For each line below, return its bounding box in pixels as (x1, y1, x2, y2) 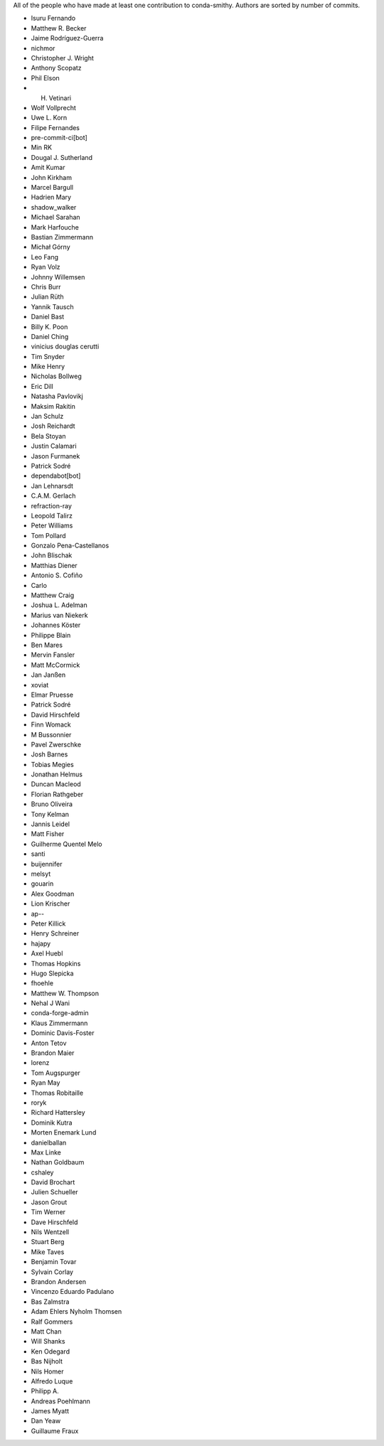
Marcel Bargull (31, 183, 74, 192)
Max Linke (31, 1148, 62, 1157)
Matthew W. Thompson (31, 989, 100, 997)
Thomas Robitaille (31, 1088, 84, 1097)
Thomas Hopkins (31, 959, 81, 968)
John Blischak (31, 551, 73, 559)
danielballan (31, 1138, 67, 1147)
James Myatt (31, 1407, 70, 1415)
